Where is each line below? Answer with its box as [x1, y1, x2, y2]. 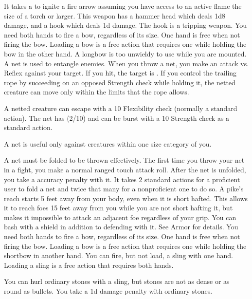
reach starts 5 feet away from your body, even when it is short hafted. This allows [4, 193, 248, 203]
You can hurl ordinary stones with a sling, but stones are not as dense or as [4, 276, 230, 286]
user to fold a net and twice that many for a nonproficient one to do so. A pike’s [4, 184, 244, 194]
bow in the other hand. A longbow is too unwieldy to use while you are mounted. [4, 48, 247, 58]
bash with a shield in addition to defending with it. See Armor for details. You [4, 222, 238, 232]
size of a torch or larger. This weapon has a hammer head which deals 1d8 [4, 10, 226, 20]
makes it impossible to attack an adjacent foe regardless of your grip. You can [4, 212, 236, 222]
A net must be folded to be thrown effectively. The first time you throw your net [4, 155, 245, 165]
